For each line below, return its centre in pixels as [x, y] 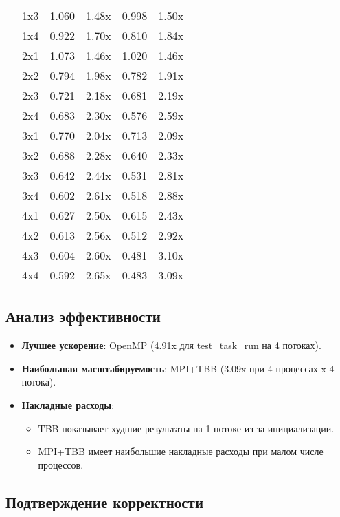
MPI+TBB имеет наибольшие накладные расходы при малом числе [181, 451]
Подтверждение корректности [104, 502]
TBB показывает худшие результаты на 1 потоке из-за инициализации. [186, 428]
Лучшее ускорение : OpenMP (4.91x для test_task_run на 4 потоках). [171, 345]
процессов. [61, 464]
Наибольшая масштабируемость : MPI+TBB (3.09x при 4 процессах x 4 [178, 368]
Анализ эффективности [83, 316]
